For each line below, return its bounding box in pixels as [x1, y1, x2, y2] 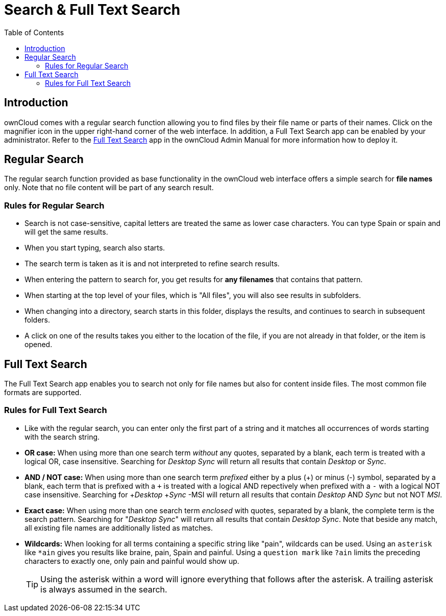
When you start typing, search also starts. [24, 243, 165, 253]
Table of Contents [4, 28, 64, 37]
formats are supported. [4, 388, 82, 397]
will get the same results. [24, 227, 108, 237]
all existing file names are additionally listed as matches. [24, 523, 213, 532]
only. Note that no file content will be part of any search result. [4, 183, 214, 192]
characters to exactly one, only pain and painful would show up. [24, 556, 239, 565]
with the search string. [24, 432, 100, 441]
